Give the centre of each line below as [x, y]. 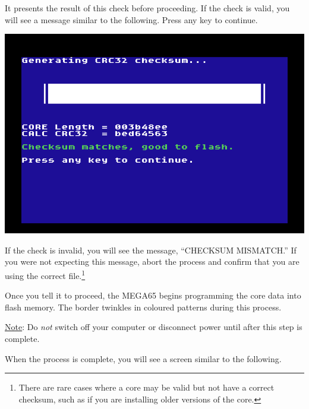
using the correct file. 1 [45, 274]
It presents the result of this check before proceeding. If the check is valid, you [147, 8]
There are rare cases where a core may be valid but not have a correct [146, 387]
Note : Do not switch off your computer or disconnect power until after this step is [154, 327]
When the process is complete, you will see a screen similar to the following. [143, 358]
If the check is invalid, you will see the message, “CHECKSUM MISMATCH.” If [151, 250]
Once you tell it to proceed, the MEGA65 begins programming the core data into [153, 295]
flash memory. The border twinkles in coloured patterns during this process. [143, 307]
